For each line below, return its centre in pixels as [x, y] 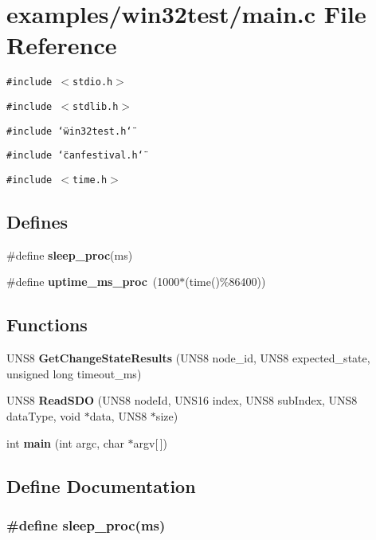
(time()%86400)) [225, 282]
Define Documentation [101, 485]
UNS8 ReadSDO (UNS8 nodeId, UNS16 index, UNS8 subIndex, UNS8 [182, 400]
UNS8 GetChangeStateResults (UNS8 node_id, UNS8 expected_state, [188, 358]
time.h [90, 180]
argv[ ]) [151, 442]
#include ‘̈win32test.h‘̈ [69, 131]
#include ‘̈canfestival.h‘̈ [75, 156]
